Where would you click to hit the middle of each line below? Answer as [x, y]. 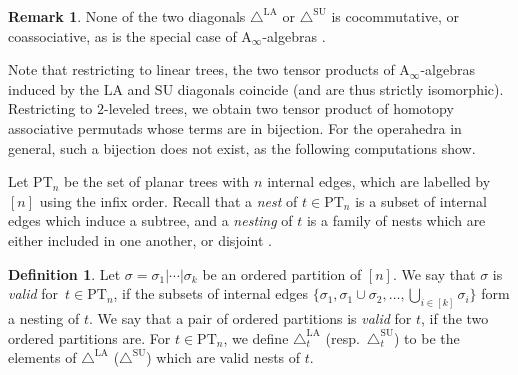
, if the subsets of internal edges [210, 293]
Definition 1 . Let [64, 273]
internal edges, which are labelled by [379, 181]
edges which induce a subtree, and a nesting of [150, 220]
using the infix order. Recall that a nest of [168, 200]
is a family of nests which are [396, 220]
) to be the [427, 337]
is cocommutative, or [395, 16]
